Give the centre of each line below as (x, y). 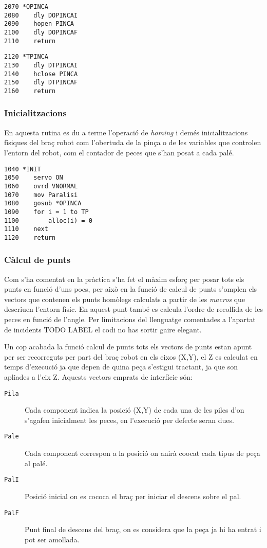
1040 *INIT (23, 169)
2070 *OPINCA (26, 7)
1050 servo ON (34, 178)
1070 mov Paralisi (41, 195)
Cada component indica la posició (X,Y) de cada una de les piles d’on (135, 410)
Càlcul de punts (37, 260)
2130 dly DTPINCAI (41, 65)
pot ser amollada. (52, 539)
